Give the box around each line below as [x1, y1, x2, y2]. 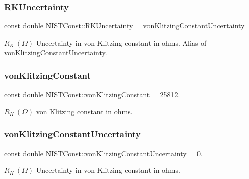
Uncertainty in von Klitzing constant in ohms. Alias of [36, 37, 207, 48]
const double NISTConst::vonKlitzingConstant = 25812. [4, 89, 180, 100]
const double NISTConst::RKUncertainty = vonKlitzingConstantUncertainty [4, 20, 245, 31]
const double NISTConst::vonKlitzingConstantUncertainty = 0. [4, 147, 203, 158]
